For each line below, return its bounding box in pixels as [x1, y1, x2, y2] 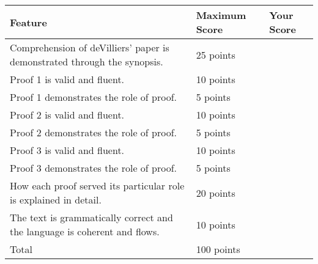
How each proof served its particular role [10, 178, 185, 193]
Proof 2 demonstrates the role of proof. [10, 125, 177, 139]
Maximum [196, 8, 246, 22]
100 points [196, 242, 240, 256]
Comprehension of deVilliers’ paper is [10, 40, 169, 54]
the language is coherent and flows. [10, 224, 160, 238]
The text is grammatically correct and [10, 210, 173, 224]
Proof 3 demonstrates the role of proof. [10, 161, 177, 175]
